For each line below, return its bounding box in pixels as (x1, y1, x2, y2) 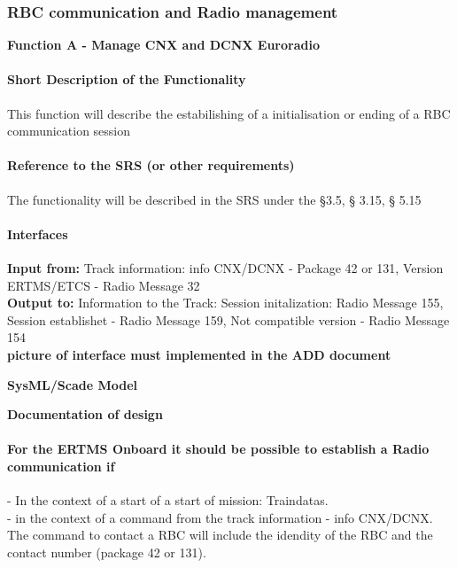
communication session (7, 121, 131, 140)
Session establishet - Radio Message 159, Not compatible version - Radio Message (7, 310, 450, 329)
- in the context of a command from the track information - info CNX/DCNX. (7, 508, 433, 526)
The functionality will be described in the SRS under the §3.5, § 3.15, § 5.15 (7, 190, 422, 208)
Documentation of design (7, 405, 163, 424)
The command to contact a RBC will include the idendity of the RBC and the (7, 525, 433, 544)
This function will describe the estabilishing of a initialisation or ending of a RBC (7, 104, 451, 122)
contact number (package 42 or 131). (7, 542, 206, 561)
